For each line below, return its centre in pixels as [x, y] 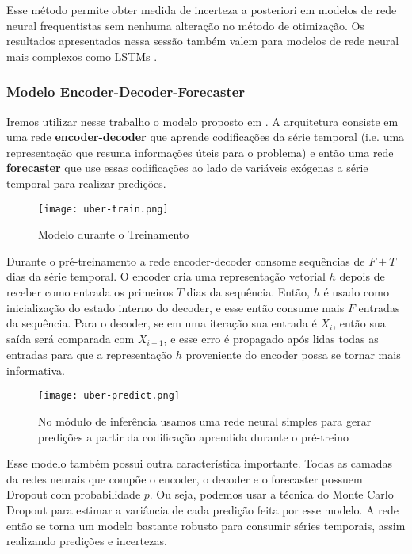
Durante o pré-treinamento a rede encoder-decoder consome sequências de [186, 260]
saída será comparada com [71, 338]
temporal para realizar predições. [86, 183]
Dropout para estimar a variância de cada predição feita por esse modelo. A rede [202, 510]
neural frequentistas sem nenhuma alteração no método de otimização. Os [185, 25]
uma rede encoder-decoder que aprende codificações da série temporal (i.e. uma [206, 137]
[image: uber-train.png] [103, 209]
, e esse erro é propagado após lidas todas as [271, 338]
